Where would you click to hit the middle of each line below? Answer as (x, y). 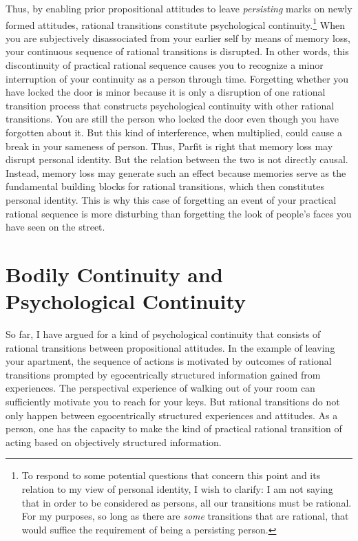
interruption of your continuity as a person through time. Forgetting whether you (177, 78)
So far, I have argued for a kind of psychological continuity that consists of (163, 334)
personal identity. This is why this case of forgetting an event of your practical (171, 199)
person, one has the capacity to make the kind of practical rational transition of (174, 428)
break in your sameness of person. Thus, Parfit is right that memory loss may (169, 146)
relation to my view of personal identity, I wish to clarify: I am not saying (177, 489)
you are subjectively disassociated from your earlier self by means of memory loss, (178, 38)
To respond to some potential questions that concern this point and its (171, 475)
